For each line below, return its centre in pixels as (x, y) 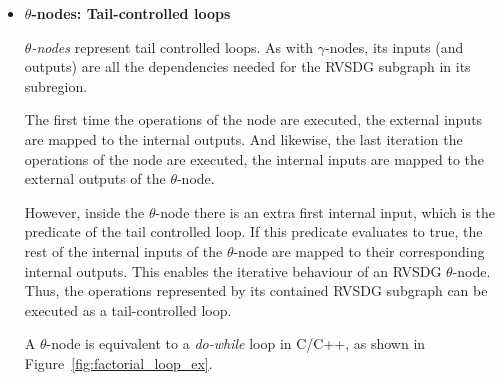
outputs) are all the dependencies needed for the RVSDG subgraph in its (247, 66)
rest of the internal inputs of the (123, 250)
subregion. (56, 85)
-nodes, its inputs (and (394, 46)
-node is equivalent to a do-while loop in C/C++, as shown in (236, 343)
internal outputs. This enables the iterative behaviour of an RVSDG (233, 270)
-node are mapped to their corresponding (359, 250)
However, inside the (84, 211)
